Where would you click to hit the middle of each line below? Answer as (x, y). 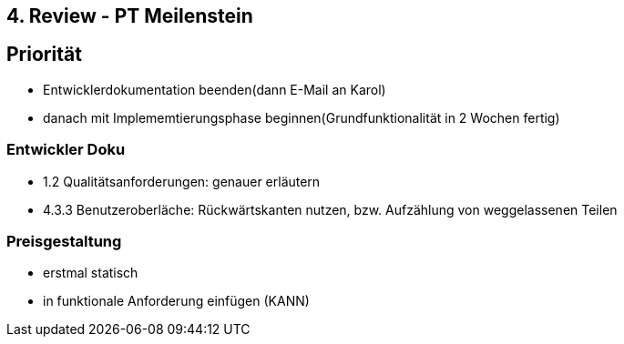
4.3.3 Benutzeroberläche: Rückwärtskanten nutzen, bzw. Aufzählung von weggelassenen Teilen (330, 209)
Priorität (44, 55)
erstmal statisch (91, 273)
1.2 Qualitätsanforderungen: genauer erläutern (182, 181)
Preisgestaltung (64, 241)
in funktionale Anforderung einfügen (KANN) (176, 301)
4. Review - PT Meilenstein (130, 16)
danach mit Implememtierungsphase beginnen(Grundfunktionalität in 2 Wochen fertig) (302, 117)
